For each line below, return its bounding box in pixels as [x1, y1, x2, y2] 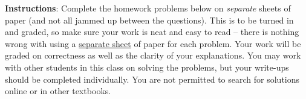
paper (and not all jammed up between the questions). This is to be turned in [5, 13, 294, 26]
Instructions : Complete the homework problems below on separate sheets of [5, 2, 291, 14]
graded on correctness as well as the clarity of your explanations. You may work [5, 49, 301, 62]
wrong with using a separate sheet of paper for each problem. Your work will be [5, 37, 301, 49]
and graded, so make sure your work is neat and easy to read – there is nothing [5, 25, 299, 38]
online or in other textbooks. [5, 85, 111, 97]
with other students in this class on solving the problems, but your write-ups [5, 60, 289, 73]
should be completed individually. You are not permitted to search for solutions [5, 72, 300, 85]
